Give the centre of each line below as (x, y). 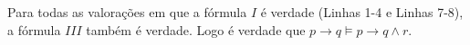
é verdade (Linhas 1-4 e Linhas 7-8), (362, 12)
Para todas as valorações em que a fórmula (127, 12)
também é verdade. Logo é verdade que (196, 29)
